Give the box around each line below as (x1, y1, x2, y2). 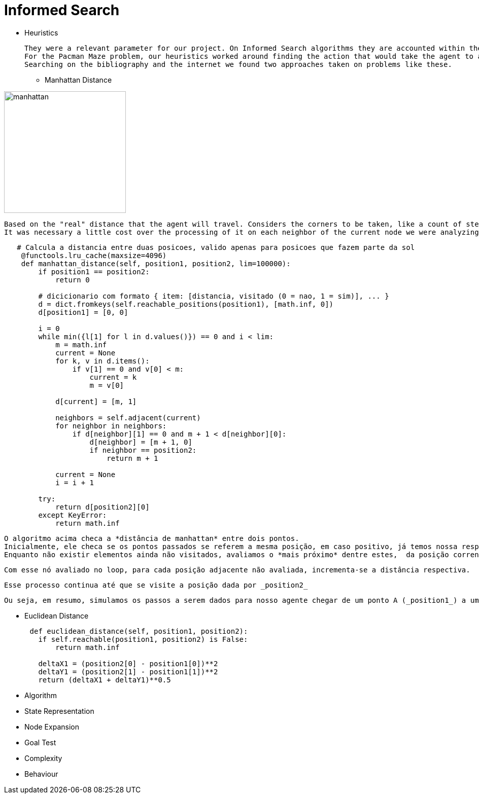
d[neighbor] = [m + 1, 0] (89, 438, 192, 446)
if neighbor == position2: (89, 446, 197, 454)
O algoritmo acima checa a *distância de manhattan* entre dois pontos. (4, 534, 299, 542)
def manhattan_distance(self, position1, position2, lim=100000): (21, 259, 291, 268)
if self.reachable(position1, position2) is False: (38, 635, 248, 643)
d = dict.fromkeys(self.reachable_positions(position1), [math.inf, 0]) (38, 300, 334, 308)
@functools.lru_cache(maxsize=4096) (21, 251, 167, 260)
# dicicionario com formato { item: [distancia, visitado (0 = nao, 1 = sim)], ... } (38, 292, 389, 300)
